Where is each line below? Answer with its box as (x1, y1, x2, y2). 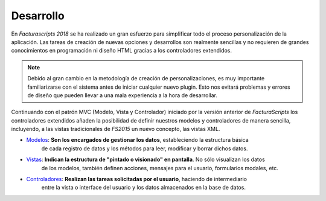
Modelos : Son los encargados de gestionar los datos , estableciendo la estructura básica (26, 136, 249, 144)
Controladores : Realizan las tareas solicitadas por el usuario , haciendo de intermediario (26, 176, 248, 183)
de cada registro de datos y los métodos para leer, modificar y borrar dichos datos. (41, 145, 248, 152)
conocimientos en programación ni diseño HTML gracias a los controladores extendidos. (11, 47, 232, 54)
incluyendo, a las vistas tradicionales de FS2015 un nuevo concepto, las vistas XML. (11, 126, 220, 133)
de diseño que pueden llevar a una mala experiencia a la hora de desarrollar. (27, 91, 217, 99)
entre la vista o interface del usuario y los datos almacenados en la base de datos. (41, 184, 246, 191)
